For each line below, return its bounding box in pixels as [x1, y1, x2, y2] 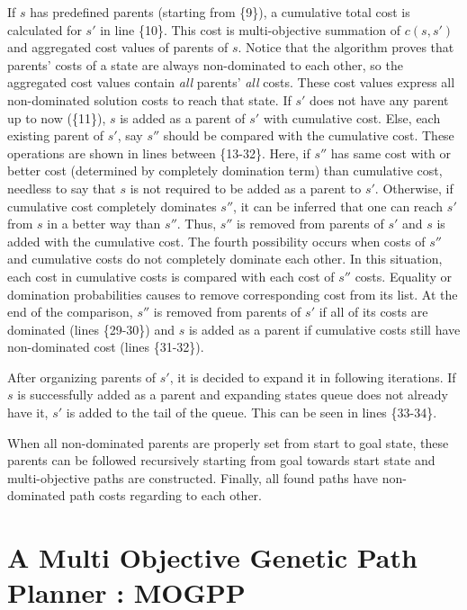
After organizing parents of [7, 367, 157, 386]
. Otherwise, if [374, 178, 454, 197]
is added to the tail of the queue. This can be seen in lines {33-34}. [66, 403, 437, 422]
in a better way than [47, 214, 161, 233]
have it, [7, 403, 49, 422]
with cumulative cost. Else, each [263, 108, 441, 127]
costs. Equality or [355, 266, 452, 285]
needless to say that [7, 178, 116, 197]
